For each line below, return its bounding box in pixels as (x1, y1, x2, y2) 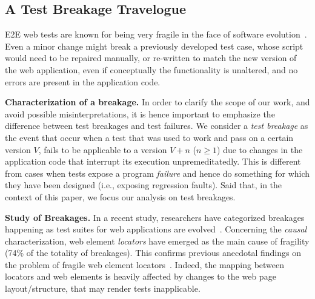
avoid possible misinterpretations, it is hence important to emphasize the (5, 107, 275, 120)
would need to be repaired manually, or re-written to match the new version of (5, 51, 297, 64)
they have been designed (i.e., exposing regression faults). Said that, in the (5, 179, 282, 191)
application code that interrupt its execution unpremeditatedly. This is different (5, 155, 301, 168)
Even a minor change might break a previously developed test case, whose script (5, 39, 303, 52)
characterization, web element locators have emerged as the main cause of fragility (5, 234, 310, 247)
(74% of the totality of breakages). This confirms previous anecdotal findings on (5, 246, 301, 259)
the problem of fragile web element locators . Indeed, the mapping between (5, 258, 285, 271)
